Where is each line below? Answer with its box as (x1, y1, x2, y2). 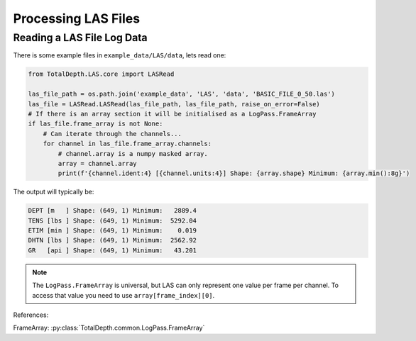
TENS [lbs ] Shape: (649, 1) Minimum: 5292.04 (28, 216, 197, 225)
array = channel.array (58, 160, 138, 167)
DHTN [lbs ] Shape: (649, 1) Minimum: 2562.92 (28, 236, 197, 245)
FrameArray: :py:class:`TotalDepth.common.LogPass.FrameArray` (13, 323, 205, 332)
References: (13, 311, 49, 319)
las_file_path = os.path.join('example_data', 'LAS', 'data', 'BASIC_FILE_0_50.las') (28, 90, 335, 99)
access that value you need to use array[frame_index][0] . (32, 291, 215, 299)
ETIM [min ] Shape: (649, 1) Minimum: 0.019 (28, 227, 197, 235)
